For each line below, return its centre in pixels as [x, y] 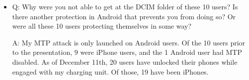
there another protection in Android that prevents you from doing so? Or [124, 16]
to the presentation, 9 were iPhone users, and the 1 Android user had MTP [127, 52]
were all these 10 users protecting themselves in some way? [102, 26]
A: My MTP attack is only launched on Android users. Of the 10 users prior [129, 42]
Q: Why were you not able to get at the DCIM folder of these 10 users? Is [125, 6]
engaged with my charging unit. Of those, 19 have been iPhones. [110, 71]
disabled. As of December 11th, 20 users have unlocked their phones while [125, 61]
